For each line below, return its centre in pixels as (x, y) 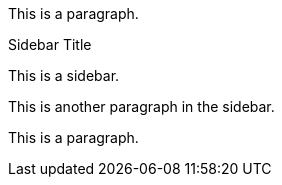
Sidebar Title (50, 44)
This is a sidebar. (64, 75)
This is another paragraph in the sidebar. (141, 106)
